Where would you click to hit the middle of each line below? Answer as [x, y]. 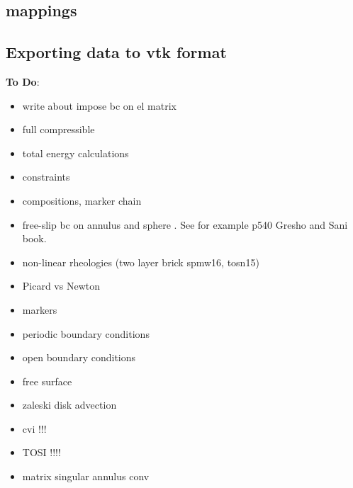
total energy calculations [75, 153]
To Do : [23, 81]
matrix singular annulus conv [86, 476]
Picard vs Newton [61, 286]
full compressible [58, 129]
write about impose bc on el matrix [99, 105]
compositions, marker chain [82, 200]
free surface [47, 381]
